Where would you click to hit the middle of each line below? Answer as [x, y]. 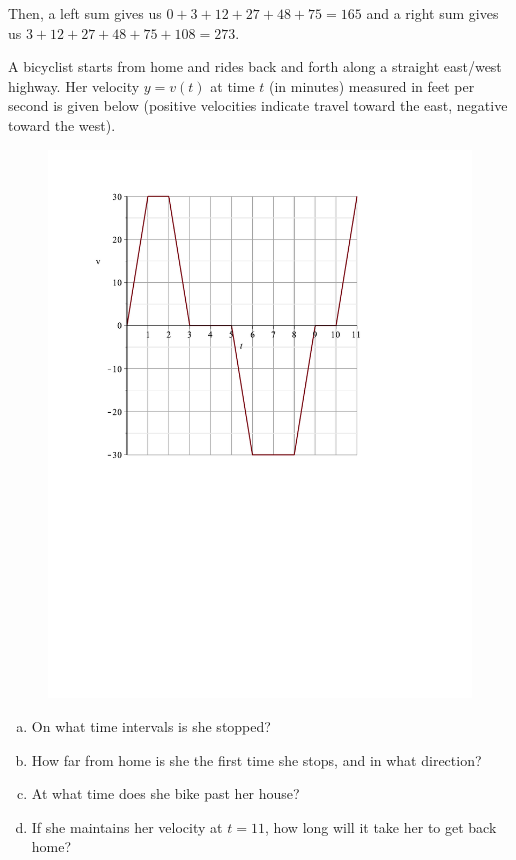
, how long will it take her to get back [380, 826]
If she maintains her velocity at [127, 826]
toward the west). [62, 124]
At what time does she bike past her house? [165, 793]
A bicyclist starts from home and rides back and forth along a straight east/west [255, 66]
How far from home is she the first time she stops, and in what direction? [256, 759]
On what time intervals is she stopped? [151, 726]
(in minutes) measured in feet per [372, 85]
